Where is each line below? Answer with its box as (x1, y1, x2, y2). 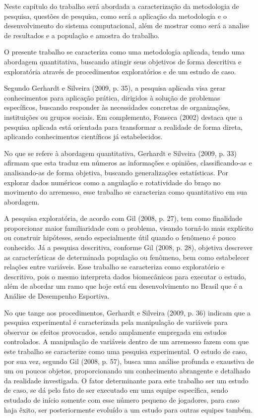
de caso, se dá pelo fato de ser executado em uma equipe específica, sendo (4, 385, 228, 395)
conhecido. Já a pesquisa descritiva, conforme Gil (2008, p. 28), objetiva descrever (4, 242, 253, 253)
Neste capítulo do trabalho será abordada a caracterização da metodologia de (4, 1, 239, 11)
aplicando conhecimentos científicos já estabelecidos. (4, 131, 163, 142)
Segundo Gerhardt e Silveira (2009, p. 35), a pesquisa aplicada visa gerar (4, 83, 226, 93)
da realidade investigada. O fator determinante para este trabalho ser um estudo (4, 375, 249, 385)
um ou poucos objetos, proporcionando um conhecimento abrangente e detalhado (4, 366, 251, 376)
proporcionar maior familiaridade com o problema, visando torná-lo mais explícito (4, 222, 254, 233)
